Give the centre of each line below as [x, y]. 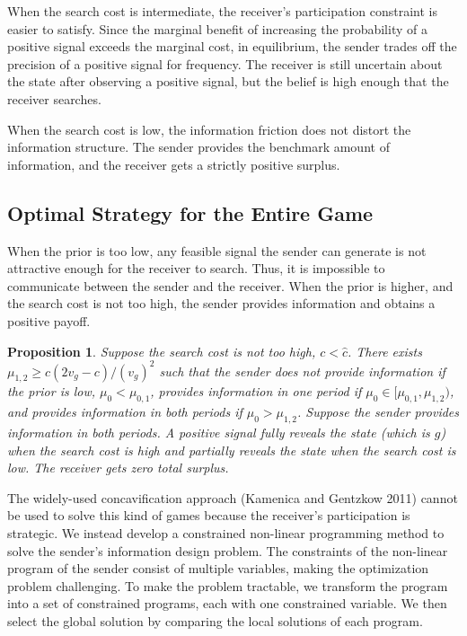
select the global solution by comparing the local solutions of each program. [215, 620]
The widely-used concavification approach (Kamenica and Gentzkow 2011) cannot [233, 497]
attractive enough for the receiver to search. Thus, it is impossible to [196, 268]
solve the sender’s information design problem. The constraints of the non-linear [228, 550]
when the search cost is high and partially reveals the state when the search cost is [232, 450]
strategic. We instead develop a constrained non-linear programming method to [226, 532]
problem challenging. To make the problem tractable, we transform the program [228, 585]
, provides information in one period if [256, 391]
